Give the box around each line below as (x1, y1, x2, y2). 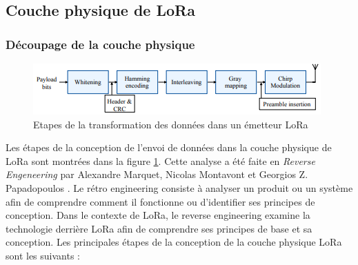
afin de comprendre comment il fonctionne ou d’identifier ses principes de (6, 194, 315, 208)
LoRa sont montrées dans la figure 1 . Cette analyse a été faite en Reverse (6, 153, 315, 168)
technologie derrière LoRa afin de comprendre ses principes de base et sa (6, 221, 312, 235)
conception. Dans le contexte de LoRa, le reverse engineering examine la (6, 208, 310, 222)
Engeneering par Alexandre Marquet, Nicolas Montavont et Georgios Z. (6, 167, 308, 181)
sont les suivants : (6, 248, 81, 262)
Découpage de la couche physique (6, 35, 195, 52)
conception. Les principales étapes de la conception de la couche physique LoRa (6, 235, 342, 249)
